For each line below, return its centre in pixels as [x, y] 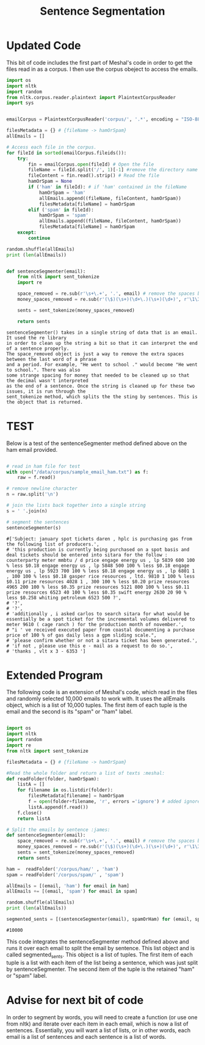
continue [39, 238]
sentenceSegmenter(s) [34, 528]
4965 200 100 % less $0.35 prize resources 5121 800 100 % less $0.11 [98, 587]
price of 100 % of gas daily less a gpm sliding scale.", [81, 635]
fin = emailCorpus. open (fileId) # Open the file [91, 164]
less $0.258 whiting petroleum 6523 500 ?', [64, 597]
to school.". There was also [43, 370]
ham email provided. [32, 449]
